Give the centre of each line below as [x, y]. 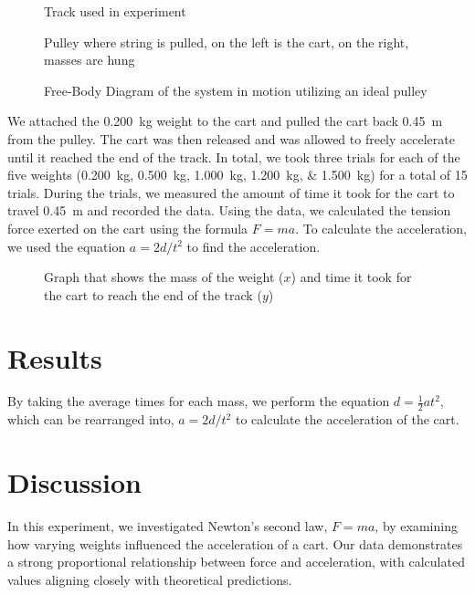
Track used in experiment [115, 11]
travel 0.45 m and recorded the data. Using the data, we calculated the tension [229, 210]
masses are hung [90, 60]
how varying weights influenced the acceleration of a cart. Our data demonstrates [235, 543]
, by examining [416, 525]
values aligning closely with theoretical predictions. [150, 579]
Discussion [74, 482]
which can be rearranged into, [91, 419]
